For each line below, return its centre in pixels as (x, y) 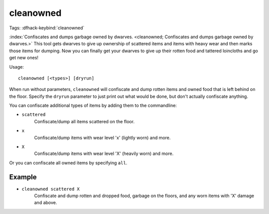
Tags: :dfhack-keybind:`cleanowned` (47, 28)
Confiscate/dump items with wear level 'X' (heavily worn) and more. (104, 153)
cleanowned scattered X (51, 189)
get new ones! (24, 58)
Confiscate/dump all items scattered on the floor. (84, 121)
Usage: (17, 67)
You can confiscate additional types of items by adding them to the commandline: (93, 106)
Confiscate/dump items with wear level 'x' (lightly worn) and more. (102, 138)
